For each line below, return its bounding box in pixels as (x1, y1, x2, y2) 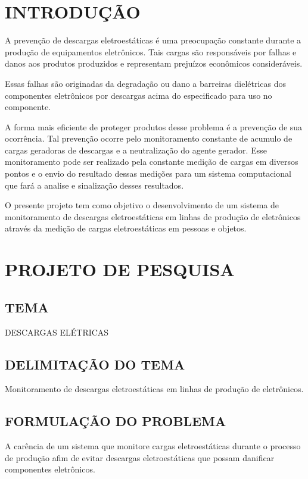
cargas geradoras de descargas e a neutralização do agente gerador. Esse (5, 143, 267, 156)
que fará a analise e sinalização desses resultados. (5, 179, 184, 191)
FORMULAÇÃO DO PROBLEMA (5, 412, 226, 430)
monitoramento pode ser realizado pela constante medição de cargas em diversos (5, 155, 298, 168)
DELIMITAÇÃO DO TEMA (5, 355, 185, 373)
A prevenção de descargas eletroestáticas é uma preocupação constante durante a (5, 34, 301, 46)
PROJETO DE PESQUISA (5, 257, 235, 281)
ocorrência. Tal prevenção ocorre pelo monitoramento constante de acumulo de (5, 132, 293, 145)
